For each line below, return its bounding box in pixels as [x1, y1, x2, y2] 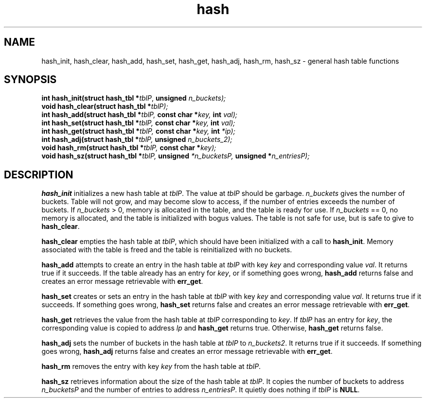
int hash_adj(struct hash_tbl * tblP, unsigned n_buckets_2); [41, 135, 232, 144]
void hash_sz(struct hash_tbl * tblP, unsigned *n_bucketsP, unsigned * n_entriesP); [41, 152, 310, 160]
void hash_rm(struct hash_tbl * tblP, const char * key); [41, 143, 216, 152]
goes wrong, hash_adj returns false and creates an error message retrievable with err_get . [41, 347, 333, 356]
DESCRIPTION [4, 168, 73, 181]
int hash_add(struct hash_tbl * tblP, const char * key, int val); [41, 110, 238, 119]
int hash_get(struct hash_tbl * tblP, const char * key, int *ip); [41, 127, 235, 136]
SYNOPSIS [4, 73, 57, 86]
